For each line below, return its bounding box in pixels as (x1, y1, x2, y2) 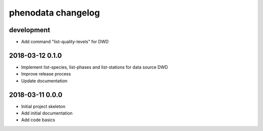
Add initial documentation (21, 110, 73, 116)
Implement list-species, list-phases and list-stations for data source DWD (21, 64, 168, 70)
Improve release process (21, 71, 71, 77)
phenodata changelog (9, 7, 100, 18)
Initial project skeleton (21, 103, 66, 109)
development (9, 26, 51, 34)
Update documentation (21, 78, 68, 84)
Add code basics (21, 117, 56, 123)
